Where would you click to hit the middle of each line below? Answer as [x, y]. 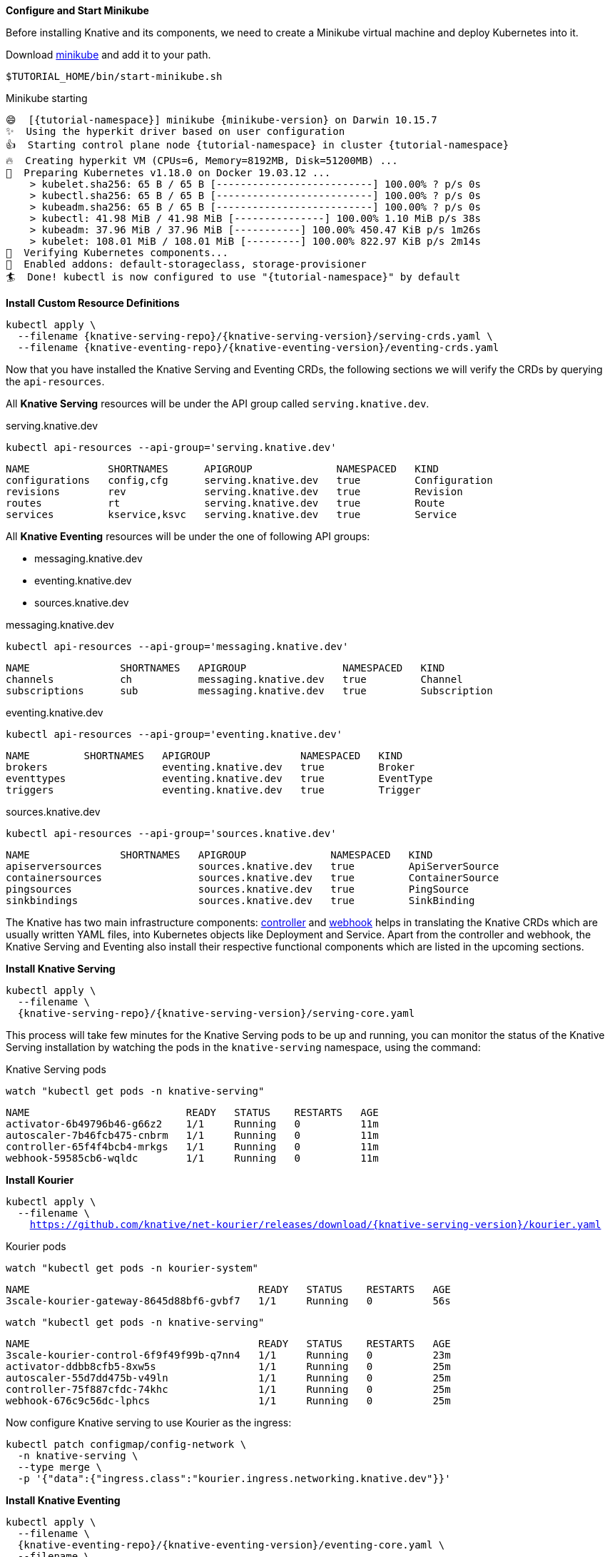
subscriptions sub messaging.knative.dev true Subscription [249, 691]
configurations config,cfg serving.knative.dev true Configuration [249, 480]
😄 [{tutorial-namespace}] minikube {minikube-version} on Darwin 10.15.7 [222, 120]
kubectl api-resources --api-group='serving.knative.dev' [171, 447]
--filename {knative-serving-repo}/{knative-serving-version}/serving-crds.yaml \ [255, 336]
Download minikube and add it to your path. [108, 55]
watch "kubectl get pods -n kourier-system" [132, 1268]
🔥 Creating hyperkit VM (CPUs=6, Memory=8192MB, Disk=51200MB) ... [202, 161]
